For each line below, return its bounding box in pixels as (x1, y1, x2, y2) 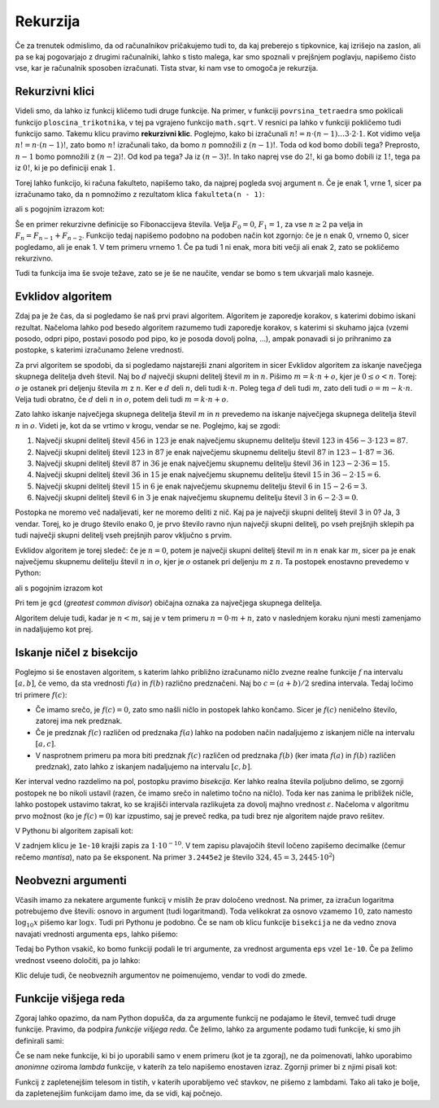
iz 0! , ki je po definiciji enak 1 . (15, 163, 115, 173)
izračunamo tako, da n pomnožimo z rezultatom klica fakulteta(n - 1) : (15, 189, 265, 199)
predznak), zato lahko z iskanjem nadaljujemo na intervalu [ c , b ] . (35, 762, 253, 772)
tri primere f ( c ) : (15, 690, 67, 699)
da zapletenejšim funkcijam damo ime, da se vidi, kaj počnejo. (15, 1088, 223, 1098)
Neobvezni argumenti (15, 874, 128, 887)
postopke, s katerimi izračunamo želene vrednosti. (15, 345, 185, 355)
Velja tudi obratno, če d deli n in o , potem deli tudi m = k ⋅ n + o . (15, 394, 229, 404)
